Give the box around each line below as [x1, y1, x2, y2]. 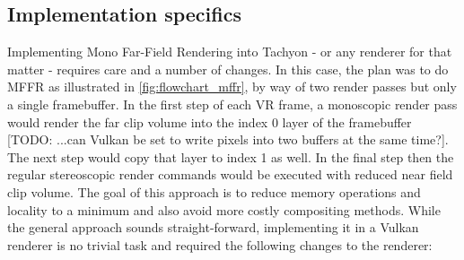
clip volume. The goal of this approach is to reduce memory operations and [7, 182, 421, 201]
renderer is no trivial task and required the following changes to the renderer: [7, 235, 433, 254]
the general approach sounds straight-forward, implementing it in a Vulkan [7, 218, 419, 237]
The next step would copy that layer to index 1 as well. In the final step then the [7, 147, 454, 166]
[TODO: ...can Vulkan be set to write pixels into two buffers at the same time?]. [7, 130, 449, 149]
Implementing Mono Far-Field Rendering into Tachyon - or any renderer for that [7, 42, 452, 61]
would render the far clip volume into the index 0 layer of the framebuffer [7, 112, 412, 131]
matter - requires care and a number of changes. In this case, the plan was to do [7, 59, 449, 78]
